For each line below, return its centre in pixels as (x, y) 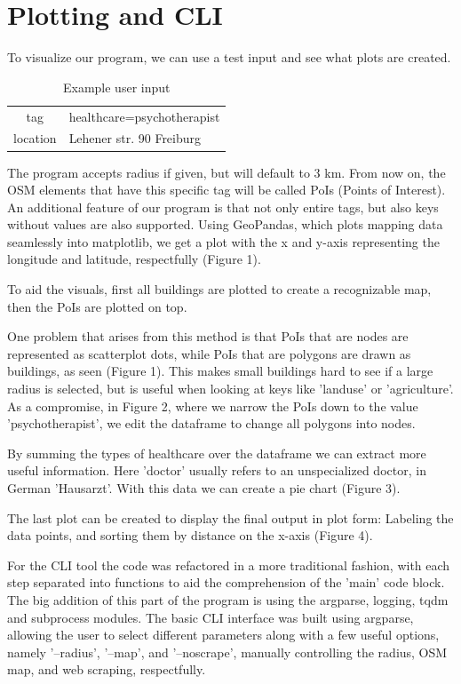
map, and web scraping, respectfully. (107, 669)
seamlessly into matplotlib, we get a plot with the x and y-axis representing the (223, 241)
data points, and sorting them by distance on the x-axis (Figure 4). (190, 535)
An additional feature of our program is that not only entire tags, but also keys (223, 207)
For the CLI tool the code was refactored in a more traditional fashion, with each (229, 565)
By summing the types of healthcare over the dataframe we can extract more (217, 453)
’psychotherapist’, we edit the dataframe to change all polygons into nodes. (211, 423)
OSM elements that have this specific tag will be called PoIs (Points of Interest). (227, 190)
